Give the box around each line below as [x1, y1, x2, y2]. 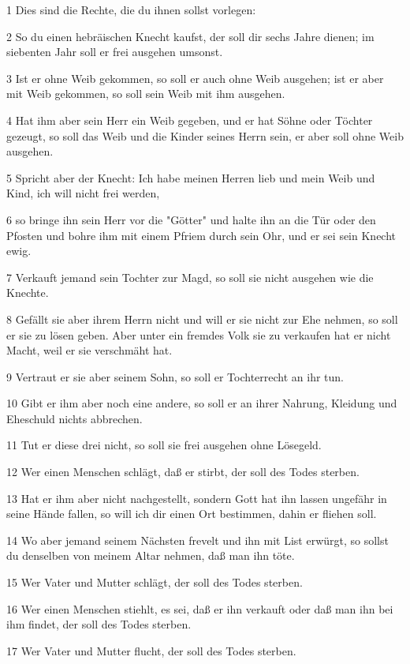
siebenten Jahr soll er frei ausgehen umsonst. [6, 43, 223, 60]
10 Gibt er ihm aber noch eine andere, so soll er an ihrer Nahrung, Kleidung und [6, 395, 397, 411]
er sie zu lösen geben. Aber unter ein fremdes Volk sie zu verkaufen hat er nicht [6, 326, 391, 343]
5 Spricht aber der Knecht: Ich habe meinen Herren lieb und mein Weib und [6, 169, 375, 186]
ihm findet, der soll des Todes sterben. [6, 616, 192, 632]
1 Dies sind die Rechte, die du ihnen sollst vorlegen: [6, 2, 256, 17]
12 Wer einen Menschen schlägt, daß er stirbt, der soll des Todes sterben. [6, 463, 360, 480]
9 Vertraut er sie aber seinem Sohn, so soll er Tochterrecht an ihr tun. [6, 368, 344, 385]
